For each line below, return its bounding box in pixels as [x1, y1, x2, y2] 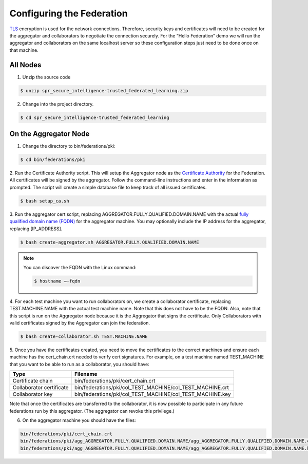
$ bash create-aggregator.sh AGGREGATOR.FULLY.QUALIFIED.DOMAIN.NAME [20, 239, 199, 245]
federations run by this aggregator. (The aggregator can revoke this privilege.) [9, 408, 175, 414]
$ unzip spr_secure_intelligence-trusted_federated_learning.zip [20, 88, 188, 93]
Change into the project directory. [22, 100, 94, 107]
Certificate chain [12, 377, 53, 385]
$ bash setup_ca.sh [20, 198, 69, 204]
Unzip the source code [22, 74, 71, 80]
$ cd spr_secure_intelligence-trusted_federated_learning [20, 114, 169, 120]
